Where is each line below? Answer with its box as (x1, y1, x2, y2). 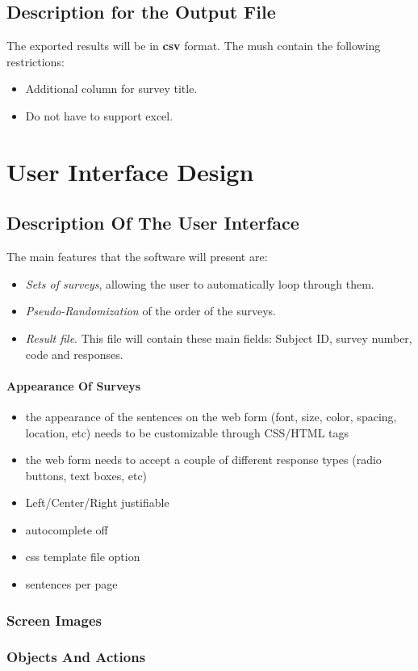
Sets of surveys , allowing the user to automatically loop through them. (25, 275, 374, 292)
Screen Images (6, 610, 102, 630)
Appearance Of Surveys (6, 377, 141, 394)
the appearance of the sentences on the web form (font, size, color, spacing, (25, 407, 397, 424)
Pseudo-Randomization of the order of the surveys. (25, 302, 276, 319)
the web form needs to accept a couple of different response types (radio (25, 451, 382, 468)
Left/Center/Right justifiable (25, 494, 169, 511)
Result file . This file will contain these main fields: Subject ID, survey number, (25, 329, 412, 346)
